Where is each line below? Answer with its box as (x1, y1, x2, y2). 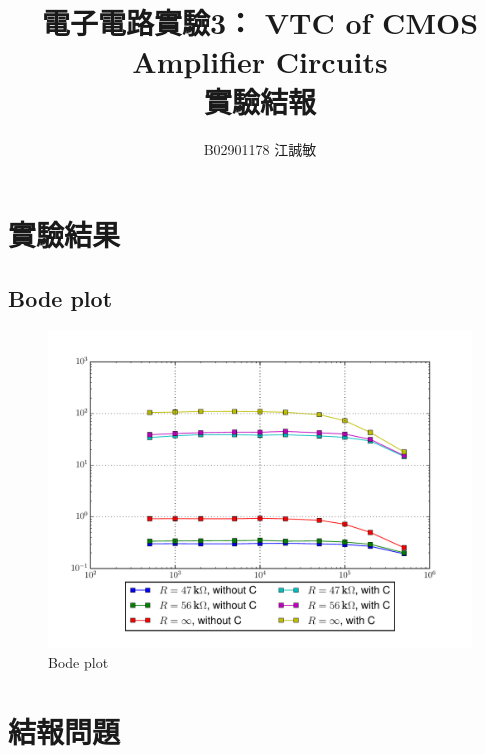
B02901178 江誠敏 (203, 138, 317, 159)
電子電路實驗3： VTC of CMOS (41, 2, 479, 43)
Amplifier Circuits (132, 41, 388, 82)
